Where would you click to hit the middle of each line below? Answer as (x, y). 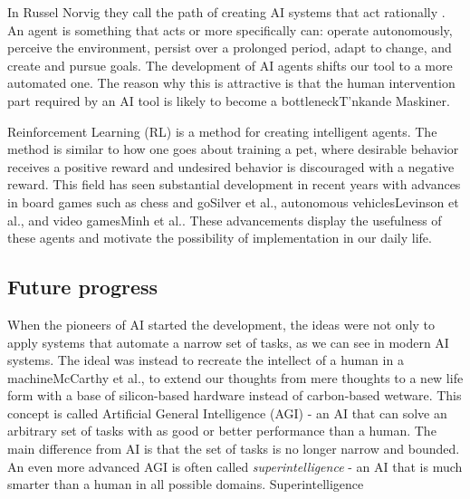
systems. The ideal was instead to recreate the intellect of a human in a (206, 360)
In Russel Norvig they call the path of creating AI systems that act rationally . (226, 12)
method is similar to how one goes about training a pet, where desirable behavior (233, 149)
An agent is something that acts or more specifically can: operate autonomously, (230, 29)
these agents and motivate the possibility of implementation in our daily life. (220, 238)
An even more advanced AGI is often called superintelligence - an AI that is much (235, 466)
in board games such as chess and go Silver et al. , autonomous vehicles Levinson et (233, 202)
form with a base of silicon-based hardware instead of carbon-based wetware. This (235, 395)
